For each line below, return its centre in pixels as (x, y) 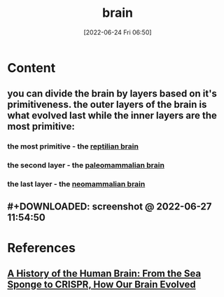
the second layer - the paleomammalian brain (86, 165)
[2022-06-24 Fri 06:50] (118, 32)
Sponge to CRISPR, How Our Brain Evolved (101, 285)
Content (31, 68)
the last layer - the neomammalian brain (76, 184)
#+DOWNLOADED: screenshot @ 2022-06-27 (110, 207)
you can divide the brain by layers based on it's (112, 94)
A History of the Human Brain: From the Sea (104, 274)
